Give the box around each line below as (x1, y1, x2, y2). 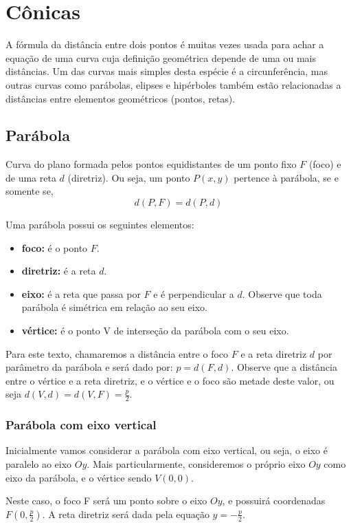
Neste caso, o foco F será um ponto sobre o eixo (5, 493, 207, 508)
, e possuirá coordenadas (222, 493, 326, 508)
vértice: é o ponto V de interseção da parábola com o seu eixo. (21, 323, 289, 338)
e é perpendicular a (153, 286, 234, 301)
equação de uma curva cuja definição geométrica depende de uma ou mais (5, 50, 317, 65)
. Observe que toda (242, 286, 322, 301)
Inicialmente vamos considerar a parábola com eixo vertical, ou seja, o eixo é (5, 443, 328, 458)
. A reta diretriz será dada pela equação (42, 506, 210, 521)
